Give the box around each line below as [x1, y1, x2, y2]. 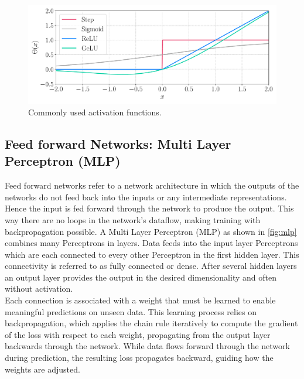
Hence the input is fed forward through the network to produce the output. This [5, 202, 294, 214]
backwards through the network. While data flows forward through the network [5, 340, 290, 352]
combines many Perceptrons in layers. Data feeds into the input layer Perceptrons [5, 237, 298, 249]
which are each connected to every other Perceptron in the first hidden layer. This [5, 248, 299, 260]
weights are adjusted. [5, 363, 80, 375]
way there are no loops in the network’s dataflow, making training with [5, 213, 261, 226]
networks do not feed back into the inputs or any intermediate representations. [5, 190, 287, 203]
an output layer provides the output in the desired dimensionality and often [5, 271, 276, 283]
